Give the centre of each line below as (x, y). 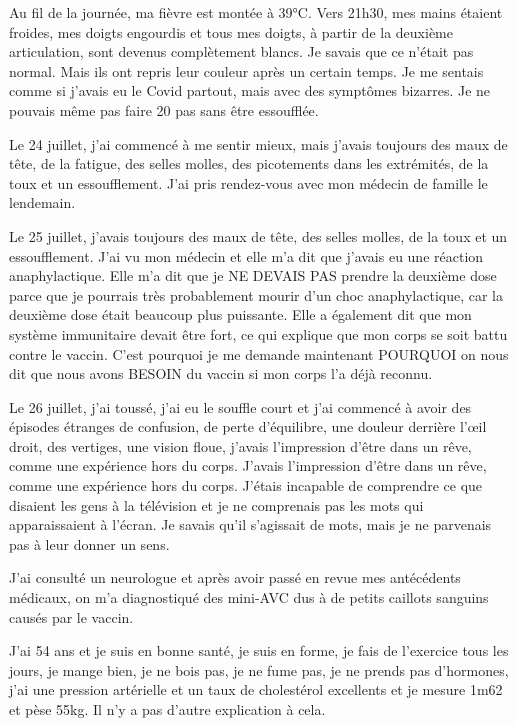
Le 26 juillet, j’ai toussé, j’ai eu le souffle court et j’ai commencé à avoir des (240, 406)
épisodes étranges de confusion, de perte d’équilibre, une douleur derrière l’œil (248, 426)
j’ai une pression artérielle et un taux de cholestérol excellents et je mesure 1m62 (256, 689)
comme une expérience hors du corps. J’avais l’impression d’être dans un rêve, (248, 465)
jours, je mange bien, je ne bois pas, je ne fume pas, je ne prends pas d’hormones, (259, 669)
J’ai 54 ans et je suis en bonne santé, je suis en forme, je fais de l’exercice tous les (259, 650)
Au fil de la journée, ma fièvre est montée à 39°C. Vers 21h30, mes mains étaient (256, 12)
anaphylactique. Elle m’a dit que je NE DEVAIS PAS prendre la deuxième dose (253, 275)
